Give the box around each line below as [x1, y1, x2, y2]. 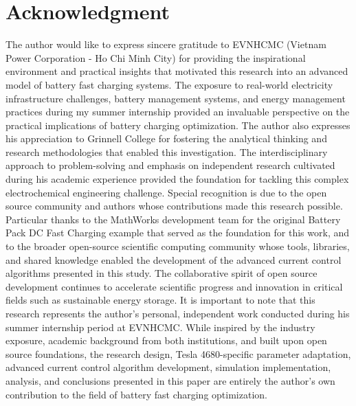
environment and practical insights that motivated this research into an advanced [5, 64, 348, 78]
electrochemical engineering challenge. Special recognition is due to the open [5, 185, 327, 199]
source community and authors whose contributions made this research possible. [5, 199, 343, 213]
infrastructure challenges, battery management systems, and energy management [5, 91, 346, 105]
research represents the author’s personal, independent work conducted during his [5, 306, 350, 320]
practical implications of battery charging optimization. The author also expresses [5, 117, 351, 132]
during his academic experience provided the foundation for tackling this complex [5, 172, 349, 186]
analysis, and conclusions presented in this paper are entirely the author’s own [5, 373, 335, 387]
